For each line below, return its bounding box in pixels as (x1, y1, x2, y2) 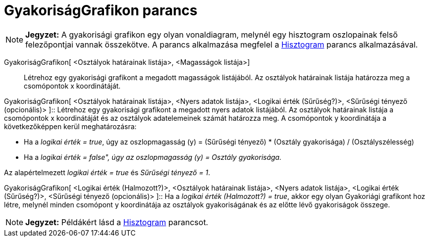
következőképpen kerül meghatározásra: (4, 122, 137, 131)
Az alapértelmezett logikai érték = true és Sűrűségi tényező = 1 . (4, 168, 211, 177)
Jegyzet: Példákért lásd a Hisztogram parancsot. (25, 217, 209, 227)
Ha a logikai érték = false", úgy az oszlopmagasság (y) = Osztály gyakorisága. (24, 152, 282, 161)
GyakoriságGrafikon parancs (4, 2, 198, 19)
